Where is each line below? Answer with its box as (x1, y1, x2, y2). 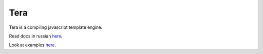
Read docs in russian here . (9, 33, 63, 39)
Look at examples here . (9, 42, 56, 48)
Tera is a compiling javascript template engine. (9, 24, 102, 30)
